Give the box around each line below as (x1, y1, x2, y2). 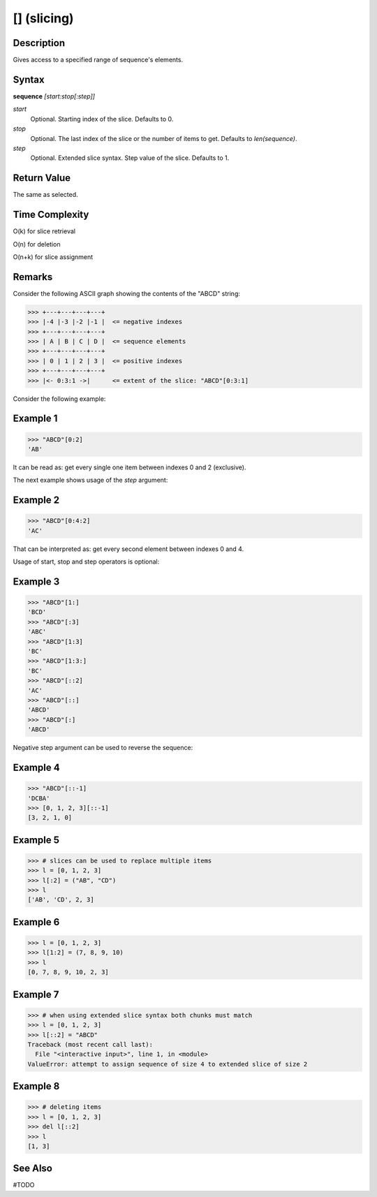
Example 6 (13, 916, 60, 928)
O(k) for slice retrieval (13, 227, 76, 235)
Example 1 (13, 413, 58, 425)
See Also (13, 1163, 52, 1175)
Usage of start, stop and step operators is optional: (13, 557, 160, 566)
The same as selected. (13, 191, 78, 199)
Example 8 (13, 1080, 60, 1092)
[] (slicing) (13, 10, 74, 26)
